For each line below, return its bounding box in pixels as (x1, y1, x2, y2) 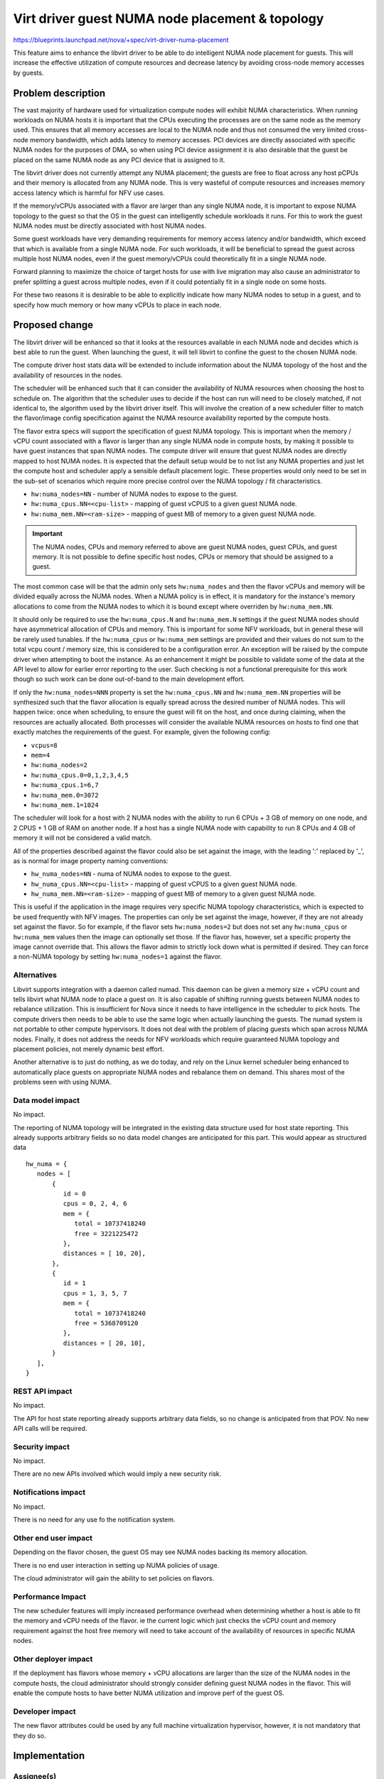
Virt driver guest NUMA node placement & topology (13, 11, 324, 26)
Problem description (13, 87, 106, 99)
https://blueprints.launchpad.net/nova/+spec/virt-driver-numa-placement (13, 36, 229, 44)
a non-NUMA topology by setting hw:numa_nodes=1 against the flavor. (13, 952, 223, 961)
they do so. (13, 1731, 46, 1740)
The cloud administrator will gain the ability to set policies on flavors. (13, 1573, 215, 1583)
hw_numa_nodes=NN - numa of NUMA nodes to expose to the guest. (31, 870, 232, 878)
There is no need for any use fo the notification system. (13, 1515, 176, 1524)
